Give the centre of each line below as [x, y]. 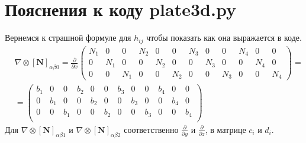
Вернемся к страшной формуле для [68, 38]
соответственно [151, 129]
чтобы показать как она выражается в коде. [224, 38]
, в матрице [226, 129]
